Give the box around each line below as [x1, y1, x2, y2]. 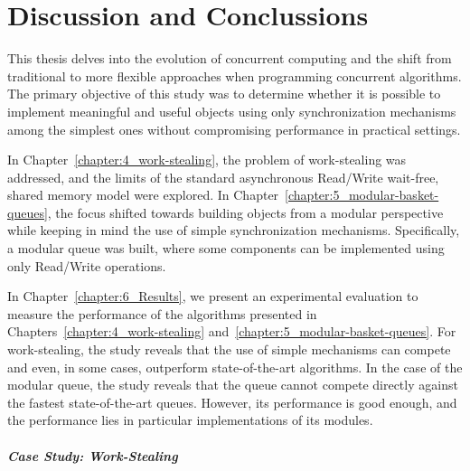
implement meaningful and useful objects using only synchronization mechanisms [7, 101, 456, 120]
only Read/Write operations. [7, 256, 166, 275]
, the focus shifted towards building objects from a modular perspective [47, 203, 444, 221]
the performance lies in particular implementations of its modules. [7, 410, 373, 429]
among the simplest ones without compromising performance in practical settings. [7, 119, 461, 138]
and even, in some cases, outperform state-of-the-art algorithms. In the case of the [7, 357, 463, 376]
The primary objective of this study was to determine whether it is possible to [7, 84, 441, 103]
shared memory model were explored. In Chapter [7, 185, 279, 204]
